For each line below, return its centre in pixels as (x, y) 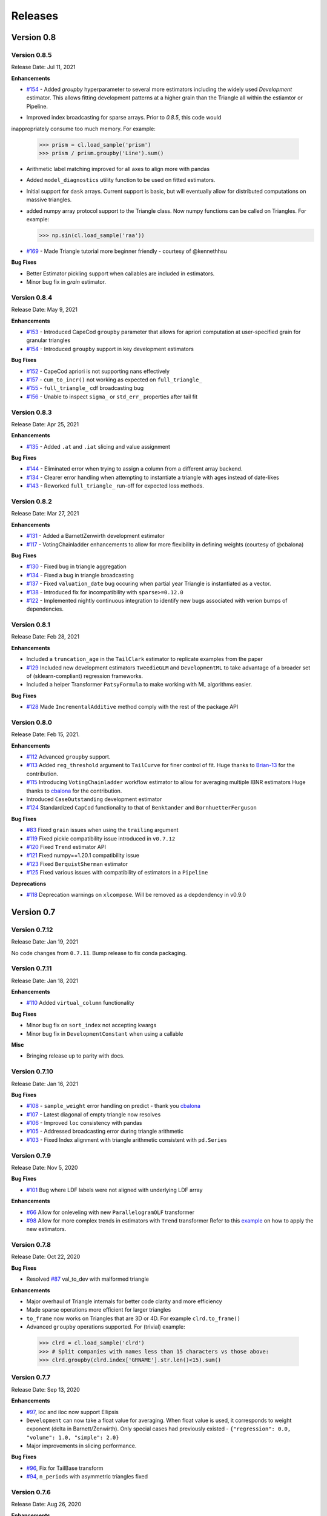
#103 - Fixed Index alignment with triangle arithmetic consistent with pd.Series (127, 1139)
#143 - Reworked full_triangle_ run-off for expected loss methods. (115, 486)
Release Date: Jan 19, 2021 (45, 942)
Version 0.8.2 (31, 501)
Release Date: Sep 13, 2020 (45, 1389)
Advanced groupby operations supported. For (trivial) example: (106, 1327)
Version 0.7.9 (31, 1155)
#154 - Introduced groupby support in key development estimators (110, 349)
